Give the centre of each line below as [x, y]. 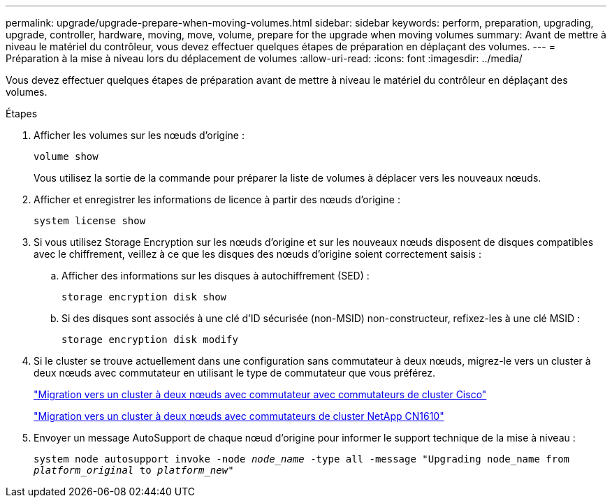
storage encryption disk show [144, 297]
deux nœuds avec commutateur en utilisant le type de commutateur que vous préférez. [234, 373]
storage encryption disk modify [150, 340]
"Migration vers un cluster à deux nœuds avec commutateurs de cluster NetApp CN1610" [239, 416]
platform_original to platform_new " [134, 470]
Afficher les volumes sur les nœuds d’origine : [139, 135]
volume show [66, 156]
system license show [90, 221]
